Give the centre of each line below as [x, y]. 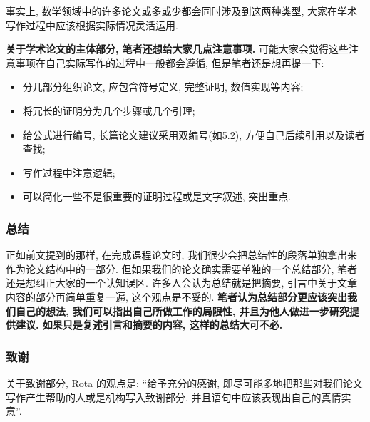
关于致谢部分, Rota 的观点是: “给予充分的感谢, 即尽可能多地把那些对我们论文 [184, 382]
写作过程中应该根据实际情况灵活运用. [92, 25]
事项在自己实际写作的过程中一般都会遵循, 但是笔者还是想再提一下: [170, 62]
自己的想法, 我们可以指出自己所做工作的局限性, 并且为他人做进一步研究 [182, 310]
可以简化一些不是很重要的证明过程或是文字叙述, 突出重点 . [157, 196]
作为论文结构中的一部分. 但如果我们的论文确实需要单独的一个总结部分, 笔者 [182, 268]
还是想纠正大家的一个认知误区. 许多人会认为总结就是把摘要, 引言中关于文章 [182, 283]
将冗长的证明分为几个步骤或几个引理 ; [109, 110]
